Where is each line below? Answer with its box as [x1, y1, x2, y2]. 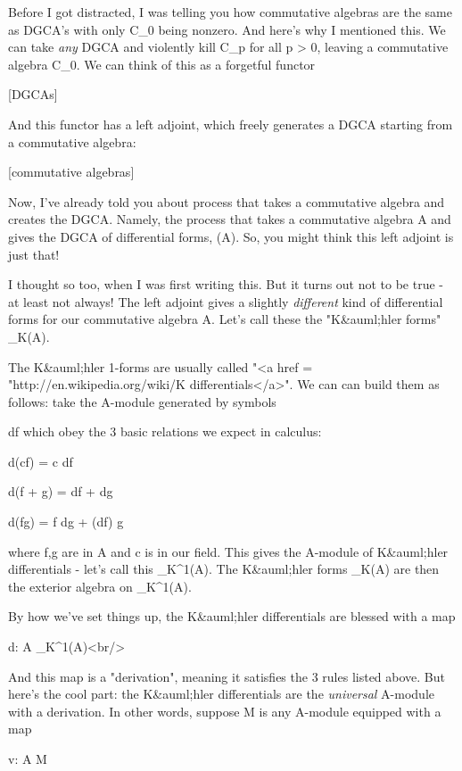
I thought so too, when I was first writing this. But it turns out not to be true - [8, 275, 444, 294]
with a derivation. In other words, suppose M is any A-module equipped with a [8, 701, 441, 720]
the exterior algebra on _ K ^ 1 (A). [8, 576, 192, 595]
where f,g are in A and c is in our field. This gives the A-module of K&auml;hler [8, 542, 449, 560]
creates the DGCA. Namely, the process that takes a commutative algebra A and [8, 210, 451, 228]
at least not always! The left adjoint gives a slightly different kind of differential [8, 292, 443, 311]
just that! [8, 245, 60, 263]
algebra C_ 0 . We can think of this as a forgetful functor [8, 54, 316, 73]
